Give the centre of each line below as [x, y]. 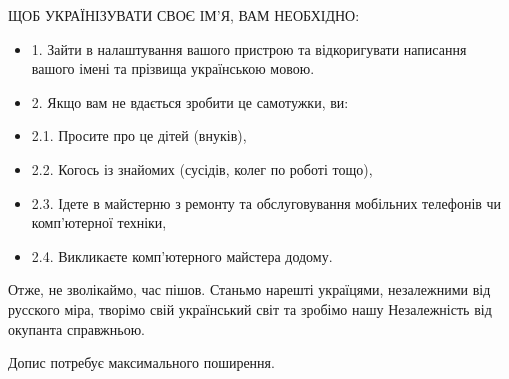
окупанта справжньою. [76, 328]
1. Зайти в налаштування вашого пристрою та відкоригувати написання [249, 48]
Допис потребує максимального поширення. [141, 362]
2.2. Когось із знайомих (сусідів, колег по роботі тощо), [202, 168]
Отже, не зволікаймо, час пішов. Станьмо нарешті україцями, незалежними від [249, 289]
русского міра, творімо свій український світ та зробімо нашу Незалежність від [250, 308]
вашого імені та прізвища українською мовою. [173, 68]
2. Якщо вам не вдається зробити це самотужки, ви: [190, 101]
